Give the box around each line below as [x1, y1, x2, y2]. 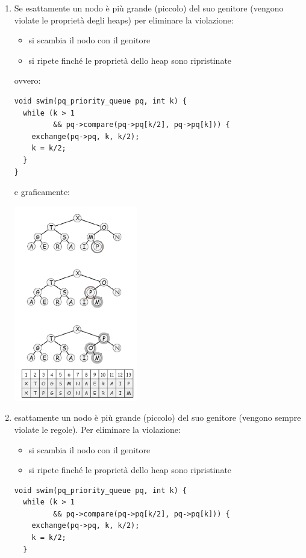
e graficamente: [14, 185, 70, 198]
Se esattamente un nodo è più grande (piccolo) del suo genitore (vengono [14, 2, 284, 14]
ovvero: [14, 74, 41, 87]
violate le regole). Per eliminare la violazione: [14, 423, 181, 435]
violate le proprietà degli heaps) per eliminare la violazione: [14, 13, 234, 26]
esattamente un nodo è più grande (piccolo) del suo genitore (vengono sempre [14, 411, 301, 424]
